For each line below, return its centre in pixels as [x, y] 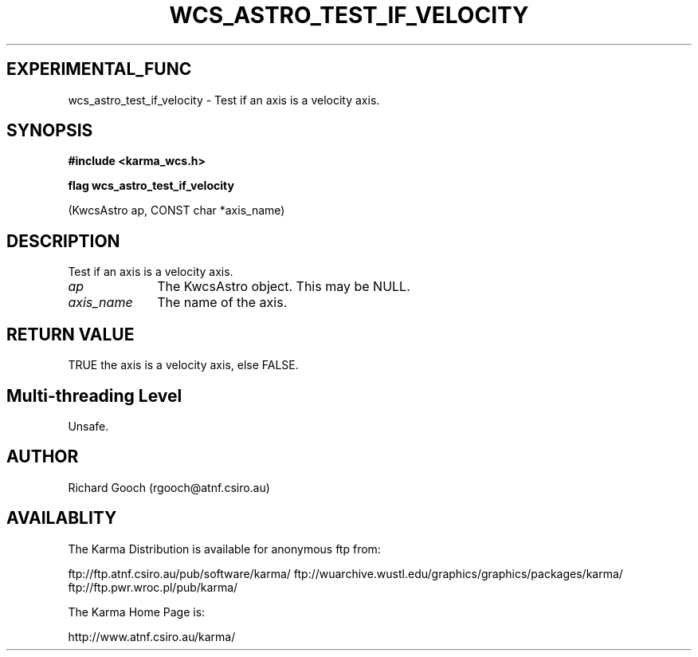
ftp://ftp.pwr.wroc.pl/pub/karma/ [153, 587]
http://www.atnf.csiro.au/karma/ [152, 636]
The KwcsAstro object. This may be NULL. [284, 287]
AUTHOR [43, 457]
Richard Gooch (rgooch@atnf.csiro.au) [169, 487]
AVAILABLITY [62, 518]
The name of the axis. [222, 303]
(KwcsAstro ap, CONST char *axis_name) [176, 210]
